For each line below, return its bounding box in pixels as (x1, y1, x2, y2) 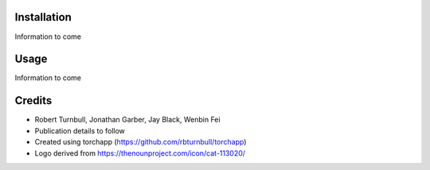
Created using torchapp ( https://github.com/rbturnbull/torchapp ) (34, 137, 247, 147)
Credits (14, 94, 53, 107)
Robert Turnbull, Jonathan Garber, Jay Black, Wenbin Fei (34, 115, 221, 125)
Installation (14, 10, 72, 24)
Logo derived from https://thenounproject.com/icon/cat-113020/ (34, 148, 246, 158)
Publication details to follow (34, 126, 125, 135)
